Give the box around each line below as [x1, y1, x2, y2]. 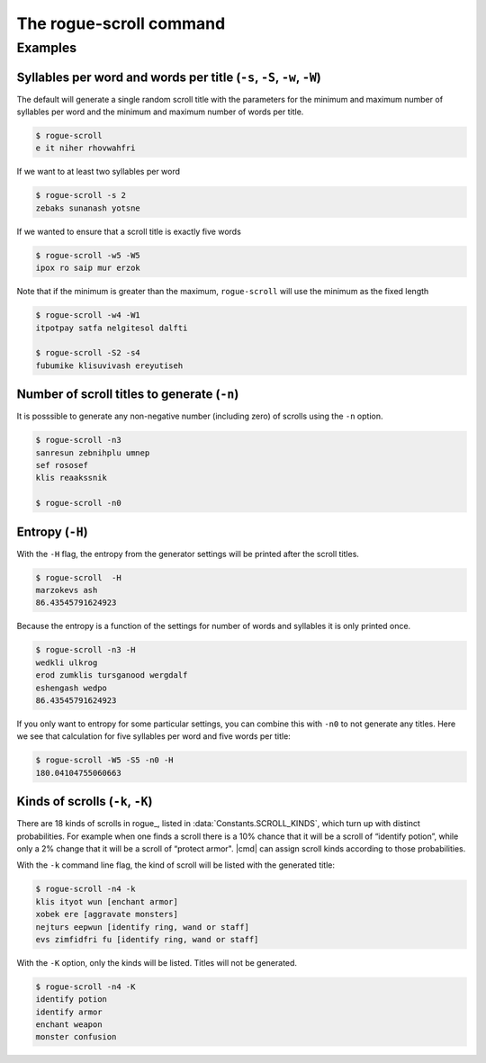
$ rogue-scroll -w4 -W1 [35, 311, 141, 320]
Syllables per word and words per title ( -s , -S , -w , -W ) [16, 69, 321, 85]
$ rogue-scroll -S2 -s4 [35, 347, 141, 358]
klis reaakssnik [35, 473, 108, 483]
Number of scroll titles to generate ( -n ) [16, 387, 239, 402]
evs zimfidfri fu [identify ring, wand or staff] [35, 934, 259, 944]
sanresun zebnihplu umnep [35, 447, 150, 458]
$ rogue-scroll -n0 [35, 498, 121, 509]
